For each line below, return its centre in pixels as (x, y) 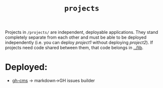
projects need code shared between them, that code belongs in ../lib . (74, 48)
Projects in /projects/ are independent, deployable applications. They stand (81, 32)
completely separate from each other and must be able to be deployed (76, 37)
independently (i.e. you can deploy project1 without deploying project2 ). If (79, 43)
